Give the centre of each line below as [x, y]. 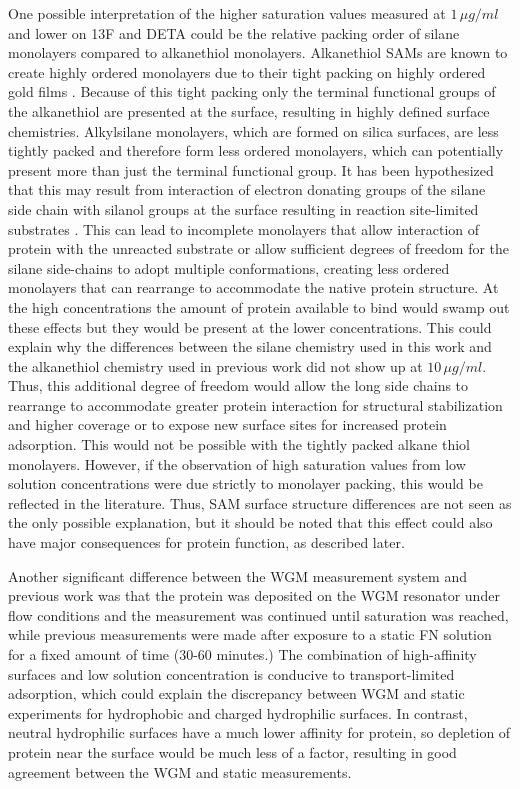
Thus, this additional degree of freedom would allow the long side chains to [238, 385]
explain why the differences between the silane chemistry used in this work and [250, 346]
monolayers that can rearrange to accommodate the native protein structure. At [253, 287]
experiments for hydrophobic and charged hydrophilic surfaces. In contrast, [238, 712]
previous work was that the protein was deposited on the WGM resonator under [254, 595]
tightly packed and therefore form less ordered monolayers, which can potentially [256, 150]
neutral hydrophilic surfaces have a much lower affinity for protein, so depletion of [259, 732]
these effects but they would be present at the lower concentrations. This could [250, 326]
